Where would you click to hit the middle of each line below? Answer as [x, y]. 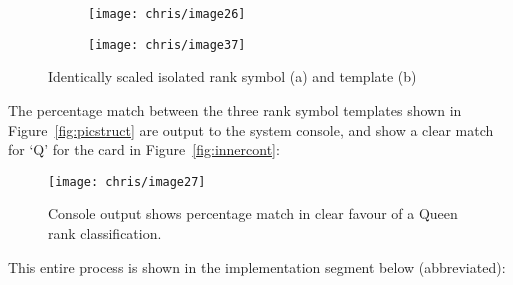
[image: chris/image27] [127, 181]
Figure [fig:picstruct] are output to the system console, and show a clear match [251, 129]
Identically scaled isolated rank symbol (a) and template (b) [232, 76]
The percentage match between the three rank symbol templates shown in [235, 109]
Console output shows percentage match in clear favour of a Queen [253, 213]
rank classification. [105, 232]
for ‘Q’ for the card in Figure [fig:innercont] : [144, 149]
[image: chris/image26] [167, 14]
